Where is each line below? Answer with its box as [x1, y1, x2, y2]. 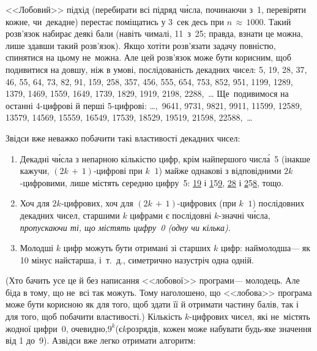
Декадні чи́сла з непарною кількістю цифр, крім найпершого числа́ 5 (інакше [20, 152, 310, 165]
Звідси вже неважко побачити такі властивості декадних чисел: [6, 131, 241, 144]
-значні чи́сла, [218, 208, 270, 221]
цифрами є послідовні [130, 208, 212, 221]
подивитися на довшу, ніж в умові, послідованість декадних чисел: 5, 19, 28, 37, [6, 62, 307, 75]
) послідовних [252, 197, 305, 209]
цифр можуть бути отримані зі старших [63, 241, 211, 254]
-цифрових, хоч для [61, 197, 133, 209]
